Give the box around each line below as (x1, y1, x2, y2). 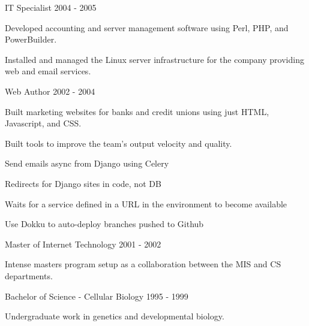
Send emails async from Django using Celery (5, 157, 169, 170)
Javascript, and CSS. (5, 117, 82, 129)
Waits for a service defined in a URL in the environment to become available (5, 197, 287, 210)
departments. (5, 269, 53, 282)
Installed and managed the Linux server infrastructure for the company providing (5, 53, 304, 65)
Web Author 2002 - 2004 (5, 84, 95, 97)
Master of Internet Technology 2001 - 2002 (5, 237, 161, 250)
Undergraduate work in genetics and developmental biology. (5, 310, 224, 322)
